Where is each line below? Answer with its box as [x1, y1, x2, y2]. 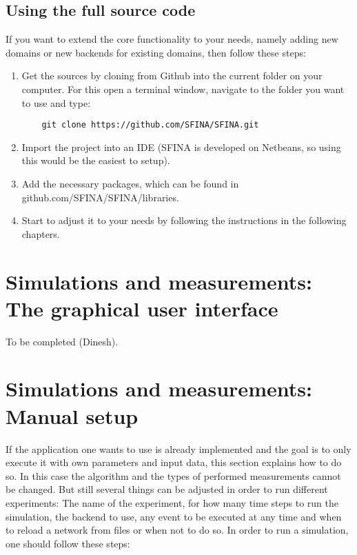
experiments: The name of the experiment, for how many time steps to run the [6, 495, 338, 509]
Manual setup [6, 401, 139, 430]
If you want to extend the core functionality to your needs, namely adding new [6, 32, 338, 46]
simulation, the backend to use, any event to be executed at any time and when [6, 509, 342, 523]
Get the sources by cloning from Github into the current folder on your [21, 68, 323, 83]
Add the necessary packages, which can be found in [21, 176, 239, 191]
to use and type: [21, 95, 91, 110]
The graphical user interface [6, 294, 278, 322]
